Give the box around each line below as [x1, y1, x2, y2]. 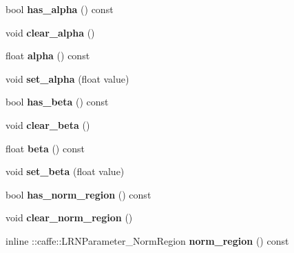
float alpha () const [6, 48, 90, 63]
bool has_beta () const [6, 94, 109, 109]
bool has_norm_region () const [6, 187, 151, 201]
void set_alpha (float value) [6, 71, 129, 85]
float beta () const [6, 141, 85, 155]
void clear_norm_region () [6, 210, 133, 225]
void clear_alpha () [6, 25, 95, 39]
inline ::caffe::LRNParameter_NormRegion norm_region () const [6, 233, 289, 247]
